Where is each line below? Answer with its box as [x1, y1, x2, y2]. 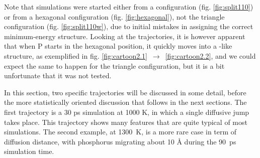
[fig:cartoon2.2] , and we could [165, 50, 256, 61]
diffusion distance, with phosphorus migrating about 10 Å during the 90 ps [4, 136, 236, 146]
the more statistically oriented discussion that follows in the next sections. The [4, 97, 247, 107]
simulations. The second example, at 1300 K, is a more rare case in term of [4, 126, 237, 137]
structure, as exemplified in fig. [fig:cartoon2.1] [4, 50, 147, 61]
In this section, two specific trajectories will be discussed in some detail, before [4, 87, 246, 97]
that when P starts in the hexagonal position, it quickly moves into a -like [4, 41, 232, 51]
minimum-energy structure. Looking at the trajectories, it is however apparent [4, 31, 245, 41]
